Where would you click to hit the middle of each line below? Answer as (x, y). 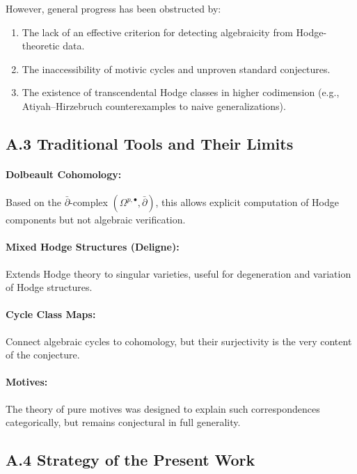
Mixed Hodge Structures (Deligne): (93, 247)
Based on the (33, 202)
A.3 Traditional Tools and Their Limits (150, 143)
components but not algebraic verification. (96, 220)
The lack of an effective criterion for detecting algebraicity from (157, 32)
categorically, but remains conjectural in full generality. (123, 422)
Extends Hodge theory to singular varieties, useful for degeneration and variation (178, 273)
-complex (89, 202)
